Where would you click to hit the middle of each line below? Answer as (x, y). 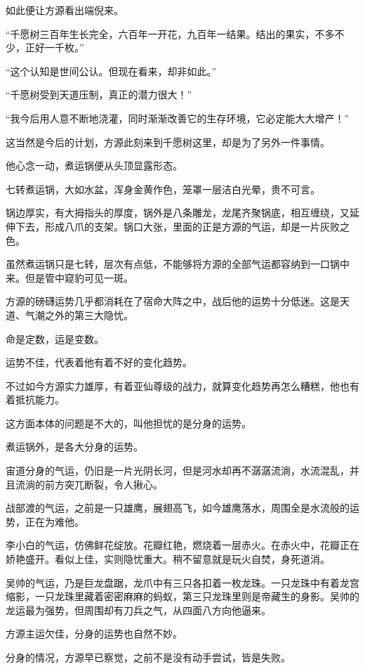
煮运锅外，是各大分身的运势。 (74, 447)
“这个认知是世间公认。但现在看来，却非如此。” (111, 71)
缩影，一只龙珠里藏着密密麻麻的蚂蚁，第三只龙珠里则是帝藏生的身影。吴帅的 (182, 596)
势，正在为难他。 (45, 521)
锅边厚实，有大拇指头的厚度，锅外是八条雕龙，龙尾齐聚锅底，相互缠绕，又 (178, 213)
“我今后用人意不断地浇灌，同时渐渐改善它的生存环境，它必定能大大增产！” (178, 118)
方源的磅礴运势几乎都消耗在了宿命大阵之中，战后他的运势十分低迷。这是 (173, 301)
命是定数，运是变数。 (55, 338)
